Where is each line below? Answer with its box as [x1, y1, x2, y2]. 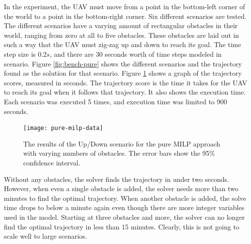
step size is [4, 49, 36, 59]
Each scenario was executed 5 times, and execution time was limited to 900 [4, 96, 227, 106]
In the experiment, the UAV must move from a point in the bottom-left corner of [4, 1, 245, 11]
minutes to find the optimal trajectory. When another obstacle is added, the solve [4, 193, 246, 203]
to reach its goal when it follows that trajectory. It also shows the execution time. [4, 87, 246, 97]
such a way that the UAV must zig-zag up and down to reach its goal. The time [4, 39, 241, 49]
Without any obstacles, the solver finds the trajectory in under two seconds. [4, 174, 229, 184]
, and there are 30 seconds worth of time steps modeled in [49, 49, 222, 59]
